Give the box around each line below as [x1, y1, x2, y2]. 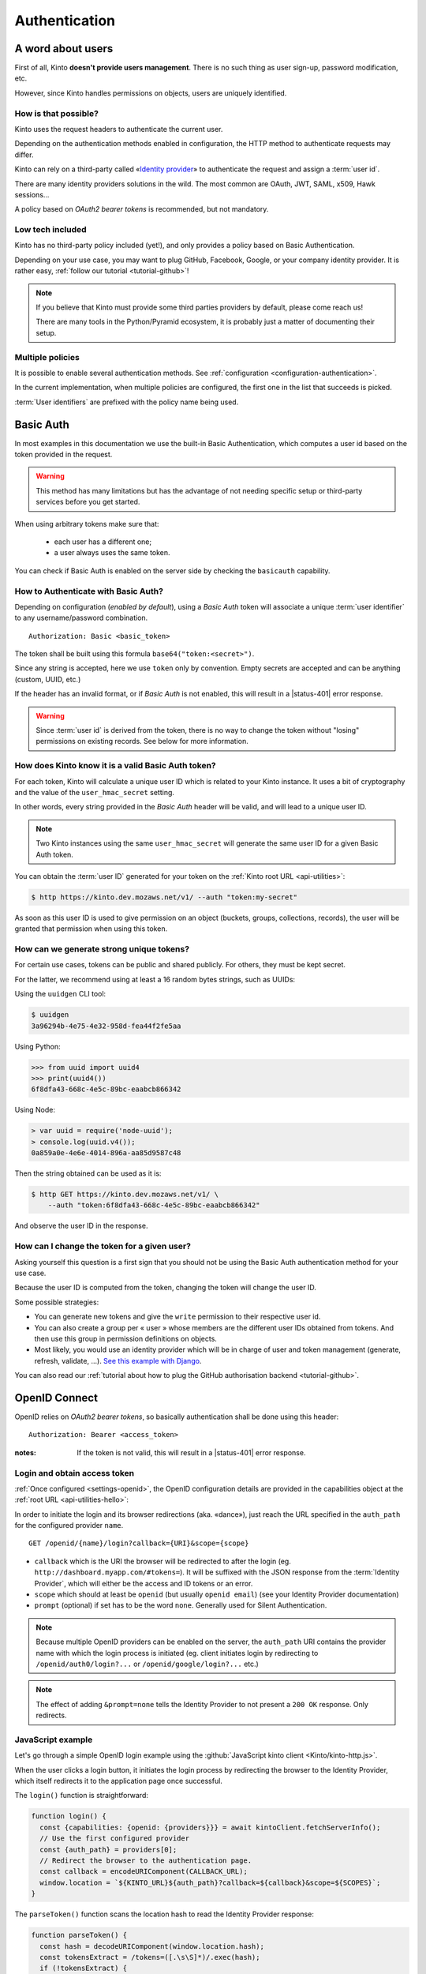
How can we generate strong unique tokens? [14, 944, 189, 955]
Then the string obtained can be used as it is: [14, 1169, 162, 1178]
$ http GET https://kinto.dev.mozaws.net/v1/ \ [31, 1190, 219, 1199]
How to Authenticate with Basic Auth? [14, 585, 163, 596]
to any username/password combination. [14, 613, 148, 623]
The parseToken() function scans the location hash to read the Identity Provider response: [14, 1909, 315, 1919]
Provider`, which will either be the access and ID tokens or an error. [34, 1578, 253, 1588]
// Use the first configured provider [39, 1834, 189, 1843]
